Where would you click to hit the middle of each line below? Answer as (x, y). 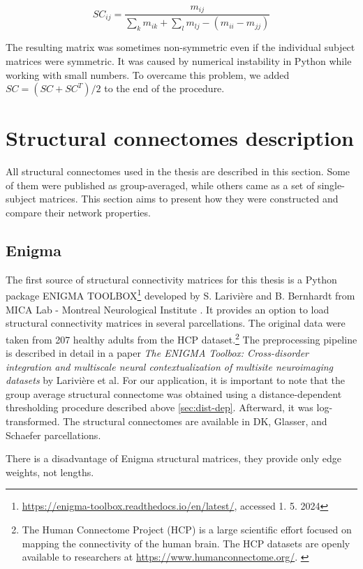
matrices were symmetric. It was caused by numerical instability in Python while (179, 60)
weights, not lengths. (50, 472)
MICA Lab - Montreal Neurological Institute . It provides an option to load (168, 309)
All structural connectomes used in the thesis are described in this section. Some (178, 171)
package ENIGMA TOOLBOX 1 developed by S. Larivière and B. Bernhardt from (180, 295)
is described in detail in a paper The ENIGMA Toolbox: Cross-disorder (157, 353)
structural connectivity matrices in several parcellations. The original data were (176, 323)
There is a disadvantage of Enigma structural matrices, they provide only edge (173, 458)
